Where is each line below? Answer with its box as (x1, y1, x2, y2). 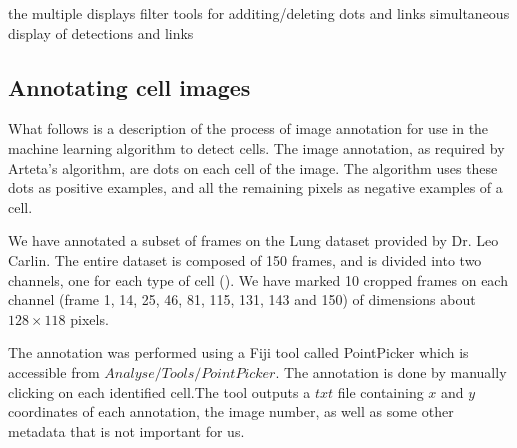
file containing (337, 381, 424, 402)
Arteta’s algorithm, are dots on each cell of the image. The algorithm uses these (8, 157, 498, 178)
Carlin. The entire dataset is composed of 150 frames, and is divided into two (8, 249, 482, 270)
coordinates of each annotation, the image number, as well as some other (8, 401, 454, 422)
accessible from (8, 361, 100, 382)
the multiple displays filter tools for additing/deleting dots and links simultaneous (8, 3, 510, 23)
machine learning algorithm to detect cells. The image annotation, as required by (8, 137, 505, 158)
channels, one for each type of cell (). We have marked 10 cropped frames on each (8, 269, 508, 290)
